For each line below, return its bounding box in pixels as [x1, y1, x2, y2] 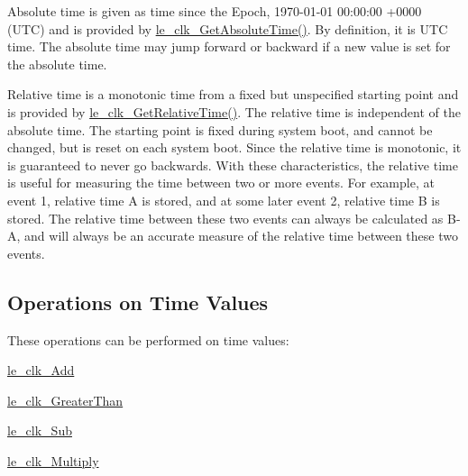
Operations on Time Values [7, 288, 269, 316]
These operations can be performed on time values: [7, 330, 289, 349]
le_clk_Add [7, 361, 75, 380]
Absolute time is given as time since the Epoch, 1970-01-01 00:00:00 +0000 [7, 2, 422, 20]
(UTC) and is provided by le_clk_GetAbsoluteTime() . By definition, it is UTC [7, 19, 448, 38]
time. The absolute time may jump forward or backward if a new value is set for [7, 37, 451, 56]
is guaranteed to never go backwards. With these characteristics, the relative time [7, 155, 458, 174]
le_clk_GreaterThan [7, 390, 124, 409]
